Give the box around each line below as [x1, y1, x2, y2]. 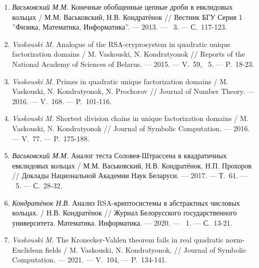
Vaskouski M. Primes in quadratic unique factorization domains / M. [12, 76, 228, 86]
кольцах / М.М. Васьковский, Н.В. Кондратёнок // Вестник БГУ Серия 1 [12, 11, 243, 22]
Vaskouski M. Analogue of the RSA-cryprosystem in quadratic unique [12, 38, 230, 49]
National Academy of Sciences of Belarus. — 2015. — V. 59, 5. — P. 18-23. [12, 58, 254, 69]
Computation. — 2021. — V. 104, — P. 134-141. [12, 254, 167, 265]
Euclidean [12, 244, 43, 255]
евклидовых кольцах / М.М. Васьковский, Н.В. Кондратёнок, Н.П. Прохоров [12, 160, 252, 170]
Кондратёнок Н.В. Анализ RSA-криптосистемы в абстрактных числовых [12, 197, 240, 208]
